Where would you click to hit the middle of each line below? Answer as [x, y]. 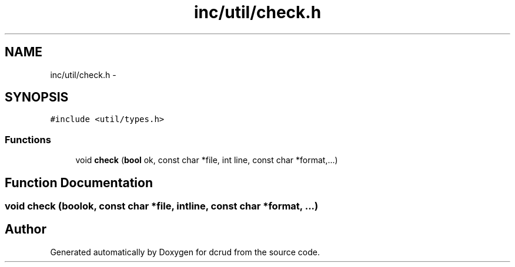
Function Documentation [79, 182]
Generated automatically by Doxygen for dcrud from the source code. [185, 252]
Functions [28, 139]
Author [26, 229]
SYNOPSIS [37, 97]
